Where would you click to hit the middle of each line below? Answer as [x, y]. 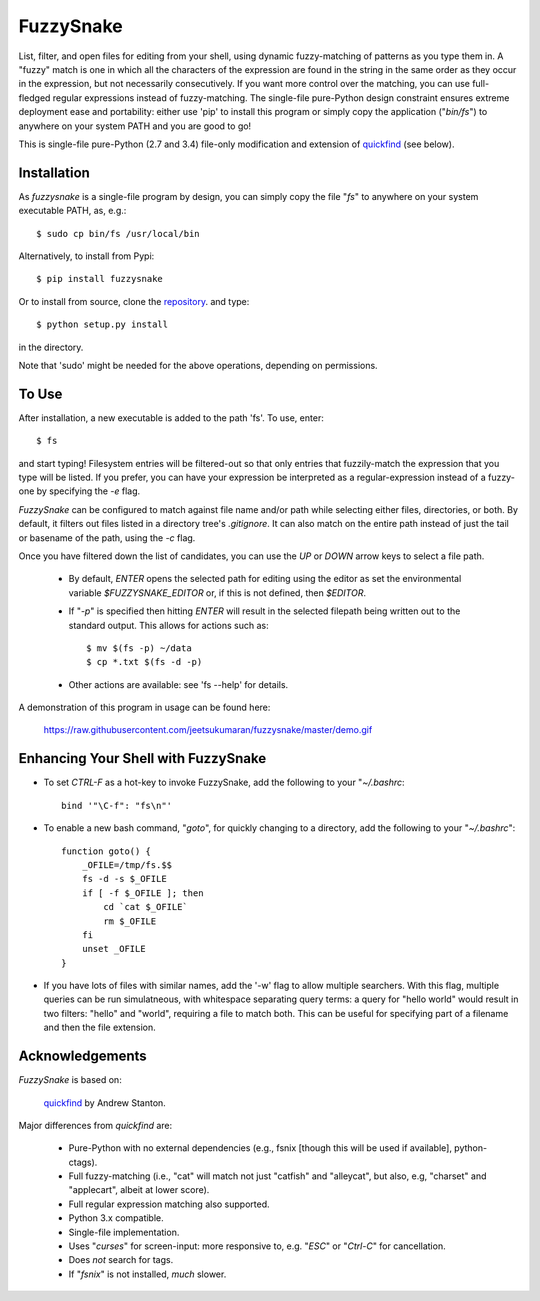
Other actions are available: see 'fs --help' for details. [178, 684]
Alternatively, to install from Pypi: [86, 256]
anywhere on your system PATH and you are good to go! [135, 126]
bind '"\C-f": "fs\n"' [117, 805]
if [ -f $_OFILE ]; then [142, 893]
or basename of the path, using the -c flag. [107, 537]
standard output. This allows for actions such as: [168, 625]
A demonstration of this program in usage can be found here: [144, 707]
